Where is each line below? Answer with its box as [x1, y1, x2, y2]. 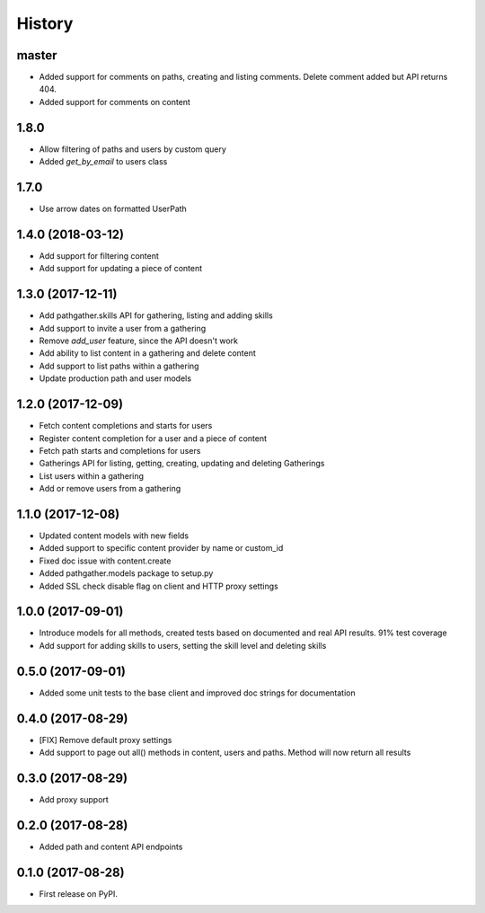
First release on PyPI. [39, 888, 119, 899]
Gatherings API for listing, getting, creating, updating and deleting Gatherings [39, 458, 325, 469]
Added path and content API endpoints [39, 841, 183, 852]
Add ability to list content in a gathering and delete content [39, 348, 256, 359]
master [16, 48, 57, 63]
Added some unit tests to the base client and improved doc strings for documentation [39, 687, 356, 698]
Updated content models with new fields [39, 530, 190, 541]
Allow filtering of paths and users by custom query [39, 144, 226, 155]
